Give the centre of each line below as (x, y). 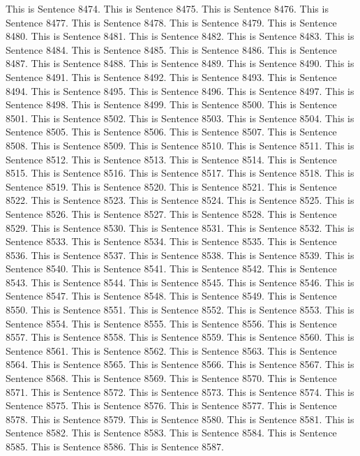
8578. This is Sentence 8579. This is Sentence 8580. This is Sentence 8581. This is (180, 419)
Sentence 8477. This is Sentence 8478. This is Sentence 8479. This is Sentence (171, 22)
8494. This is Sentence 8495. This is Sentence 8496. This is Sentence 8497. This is (180, 90)
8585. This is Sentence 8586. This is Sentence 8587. (115, 446)
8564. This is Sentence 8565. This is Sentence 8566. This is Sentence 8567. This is (180, 364)
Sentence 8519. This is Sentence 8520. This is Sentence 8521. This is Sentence (171, 186)
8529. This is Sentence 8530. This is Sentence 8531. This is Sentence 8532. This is (180, 227)
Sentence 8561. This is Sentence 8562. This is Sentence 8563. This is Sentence (171, 350)
